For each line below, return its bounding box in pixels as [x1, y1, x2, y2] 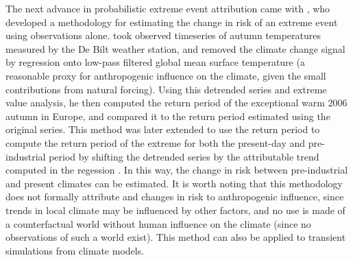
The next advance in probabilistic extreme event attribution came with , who [5, 1, 330, 15]
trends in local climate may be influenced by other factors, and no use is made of [5, 202, 345, 217]
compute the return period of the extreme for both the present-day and [5, 135, 306, 150]
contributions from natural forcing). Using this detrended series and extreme [5, 82, 327, 96]
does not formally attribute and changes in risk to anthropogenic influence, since [5, 189, 344, 204]
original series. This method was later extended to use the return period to [5, 122, 320, 137]
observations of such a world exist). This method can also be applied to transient [5, 230, 346, 244]
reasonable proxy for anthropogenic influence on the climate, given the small [5, 68, 326, 82]
